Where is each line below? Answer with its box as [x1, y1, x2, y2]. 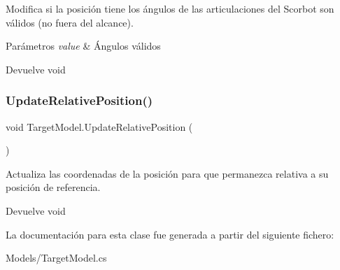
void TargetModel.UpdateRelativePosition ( [6, 119, 193, 134]
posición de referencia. [6, 180, 101, 194]
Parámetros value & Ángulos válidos [6, 38, 161, 53]
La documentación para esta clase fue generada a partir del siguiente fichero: [6, 227, 334, 241]
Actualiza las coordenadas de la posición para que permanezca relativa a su [6, 166, 329, 180]
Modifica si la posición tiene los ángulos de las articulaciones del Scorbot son [6, 1, 334, 15]
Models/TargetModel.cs [6, 250, 107, 265]
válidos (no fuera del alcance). [6, 15, 134, 29]
